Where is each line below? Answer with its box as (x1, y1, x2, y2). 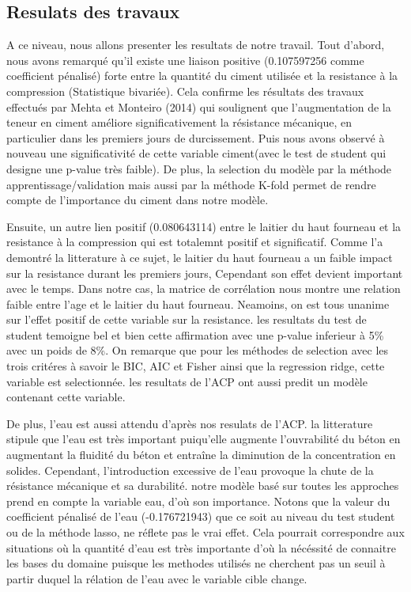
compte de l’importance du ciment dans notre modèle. (6, 192, 269, 208)
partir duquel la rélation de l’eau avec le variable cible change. (6, 570, 307, 586)
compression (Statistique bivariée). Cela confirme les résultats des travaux (6, 82, 364, 99)
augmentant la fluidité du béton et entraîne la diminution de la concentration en (6, 446, 396, 463)
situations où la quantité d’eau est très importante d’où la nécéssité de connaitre (6, 539, 396, 556)
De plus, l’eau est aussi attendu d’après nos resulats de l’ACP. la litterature (6, 415, 373, 431)
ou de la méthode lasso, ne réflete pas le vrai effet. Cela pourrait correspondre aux (6, 524, 405, 541)
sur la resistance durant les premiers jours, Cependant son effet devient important (6, 264, 403, 281)
